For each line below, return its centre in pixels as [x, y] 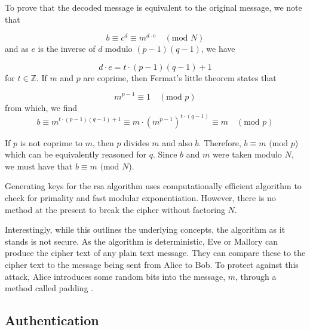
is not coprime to [51, 142]
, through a [256, 276]
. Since [165, 154]
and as [17, 49]
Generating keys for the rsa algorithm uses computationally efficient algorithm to [153, 186]
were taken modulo [247, 154]
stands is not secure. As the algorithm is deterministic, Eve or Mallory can [142, 241]
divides [136, 142]
